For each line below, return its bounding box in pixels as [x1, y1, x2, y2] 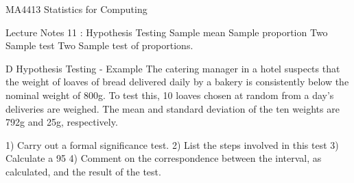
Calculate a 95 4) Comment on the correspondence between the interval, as [5, 151, 322, 165]
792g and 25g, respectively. [5, 115, 118, 129]
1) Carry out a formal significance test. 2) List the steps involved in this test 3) [5, 137, 339, 152]
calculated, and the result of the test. [5, 164, 161, 178]
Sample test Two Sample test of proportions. [5, 38, 193, 53]
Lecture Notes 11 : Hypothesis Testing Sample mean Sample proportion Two [5, 25, 328, 39]
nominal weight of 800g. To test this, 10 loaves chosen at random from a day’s [5, 87, 334, 102]
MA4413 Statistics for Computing [5, 2, 147, 16]
